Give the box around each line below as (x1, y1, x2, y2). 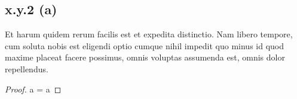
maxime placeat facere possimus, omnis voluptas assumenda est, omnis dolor (5, 51, 285, 63)
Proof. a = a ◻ (5, 82, 62, 95)
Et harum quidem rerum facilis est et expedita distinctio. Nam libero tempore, (5, 28, 293, 40)
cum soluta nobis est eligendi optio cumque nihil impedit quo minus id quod (5, 39, 284, 52)
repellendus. (5, 62, 48, 75)
